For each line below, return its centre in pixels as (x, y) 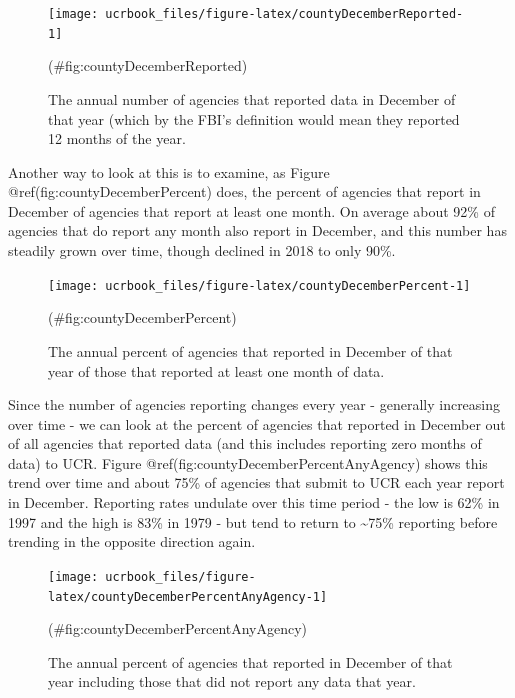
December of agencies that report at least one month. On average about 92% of (251, 210)
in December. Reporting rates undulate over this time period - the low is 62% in (254, 502)
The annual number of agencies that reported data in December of (252, 98)
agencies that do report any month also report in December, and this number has (257, 230)
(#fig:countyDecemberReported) (148, 65)
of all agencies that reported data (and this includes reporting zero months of (245, 443)
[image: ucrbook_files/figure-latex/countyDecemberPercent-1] (259, 285)
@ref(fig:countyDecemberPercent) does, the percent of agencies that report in (244, 191)
